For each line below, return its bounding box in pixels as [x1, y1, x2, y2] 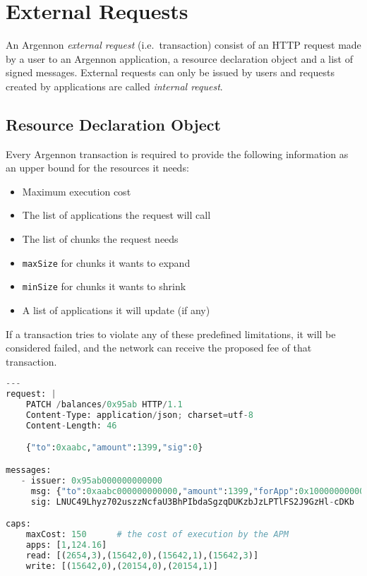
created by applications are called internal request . [6, 78, 223, 93]
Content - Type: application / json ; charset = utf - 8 [25, 409, 253, 420]
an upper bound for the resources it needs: [6, 160, 189, 175]
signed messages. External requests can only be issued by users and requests [6, 65, 335, 80]
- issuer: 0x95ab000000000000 [20, 475, 162, 486]
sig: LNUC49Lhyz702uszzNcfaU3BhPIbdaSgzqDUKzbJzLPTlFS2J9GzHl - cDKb [30, 496, 354, 507]
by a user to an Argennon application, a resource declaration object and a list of [6, 51, 353, 66]
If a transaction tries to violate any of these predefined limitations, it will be [6, 326, 336, 341]
